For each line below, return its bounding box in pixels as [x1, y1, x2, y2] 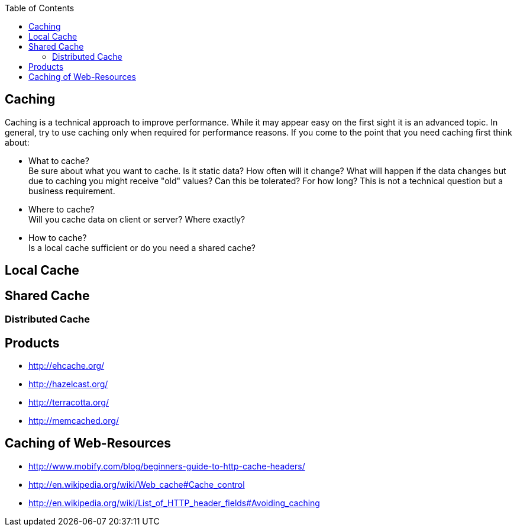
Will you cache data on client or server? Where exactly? [28, 214, 245, 224]
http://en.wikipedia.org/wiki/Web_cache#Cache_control [28, 479, 245, 490]
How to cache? [28, 232, 87, 243]
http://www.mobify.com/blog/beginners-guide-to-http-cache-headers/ [28, 461, 305, 471]
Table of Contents [5, 3, 75, 13]
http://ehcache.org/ [28, 360, 105, 371]
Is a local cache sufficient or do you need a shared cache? [28, 242, 256, 253]
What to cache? [28, 155, 89, 166]
